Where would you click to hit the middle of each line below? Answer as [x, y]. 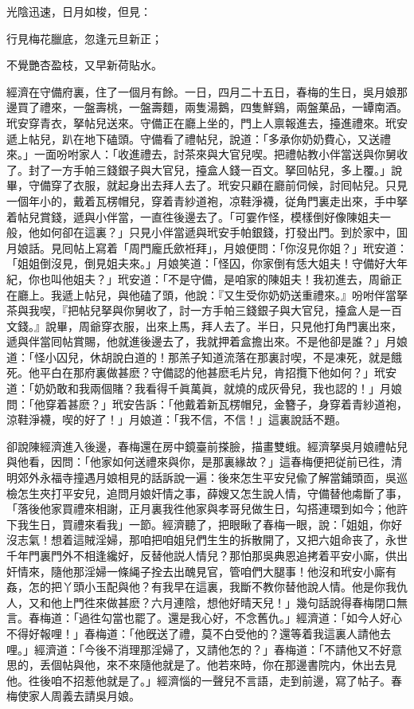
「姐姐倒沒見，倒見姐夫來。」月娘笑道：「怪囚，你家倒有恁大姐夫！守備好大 [201, 263]
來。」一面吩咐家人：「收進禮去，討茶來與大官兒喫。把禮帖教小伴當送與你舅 [201, 154]
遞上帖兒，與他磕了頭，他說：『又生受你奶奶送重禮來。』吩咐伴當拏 [234, 294]
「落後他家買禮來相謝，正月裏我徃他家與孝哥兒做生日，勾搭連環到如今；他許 [207, 509]
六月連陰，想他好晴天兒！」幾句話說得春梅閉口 [273, 602]
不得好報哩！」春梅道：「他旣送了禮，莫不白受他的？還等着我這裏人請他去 [199, 633]
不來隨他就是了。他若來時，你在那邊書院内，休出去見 [257, 665]
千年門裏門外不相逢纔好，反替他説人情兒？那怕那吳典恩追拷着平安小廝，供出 [207, 555]
